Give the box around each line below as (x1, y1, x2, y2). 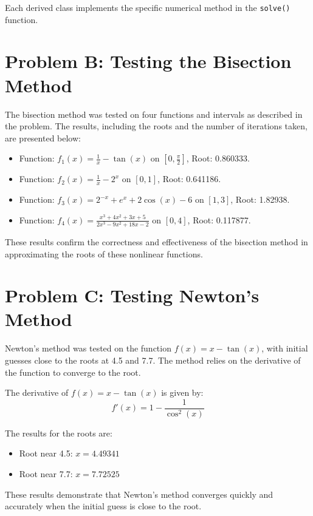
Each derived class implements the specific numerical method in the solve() (5, 1, 291, 13)
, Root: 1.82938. (230, 193, 290, 206)
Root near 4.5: (19, 447, 73, 460)
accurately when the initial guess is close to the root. (5, 500, 202, 512)
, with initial (261, 342, 308, 355)
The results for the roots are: (5, 426, 112, 439)
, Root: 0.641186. (157, 172, 221, 185)
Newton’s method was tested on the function (5, 342, 171, 355)
